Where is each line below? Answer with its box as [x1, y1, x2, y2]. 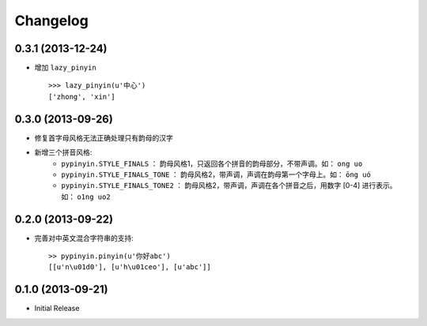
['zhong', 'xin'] [48, 92, 115, 101]
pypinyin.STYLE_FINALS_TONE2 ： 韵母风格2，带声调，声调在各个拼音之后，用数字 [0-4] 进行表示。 [61, 181, 397, 190]
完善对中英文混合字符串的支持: [34, 233, 134, 242]
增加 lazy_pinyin [34, 63, 96, 73]
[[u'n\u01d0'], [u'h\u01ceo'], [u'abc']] [48, 263, 211, 272]
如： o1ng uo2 [61, 192, 111, 201]
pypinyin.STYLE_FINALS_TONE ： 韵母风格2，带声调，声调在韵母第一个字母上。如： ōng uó [61, 170, 372, 179]
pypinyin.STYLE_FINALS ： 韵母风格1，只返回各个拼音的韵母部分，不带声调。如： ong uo [61, 159, 363, 168]
